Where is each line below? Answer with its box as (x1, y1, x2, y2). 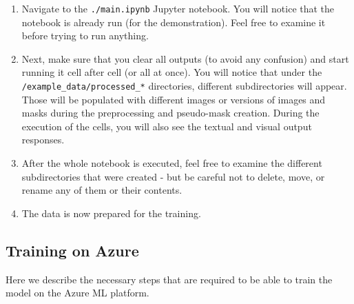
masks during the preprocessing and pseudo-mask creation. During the (21, 105, 320, 120)
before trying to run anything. (21, 28, 149, 43)
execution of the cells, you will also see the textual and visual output (21, 119, 312, 133)
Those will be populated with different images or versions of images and (21, 92, 326, 106)
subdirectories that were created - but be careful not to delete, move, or (21, 169, 325, 183)
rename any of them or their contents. (21, 183, 183, 197)
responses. (21, 132, 65, 147)
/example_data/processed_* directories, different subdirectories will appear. (21, 79, 347, 93)
